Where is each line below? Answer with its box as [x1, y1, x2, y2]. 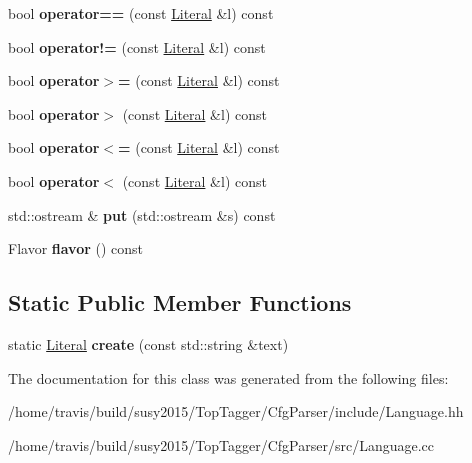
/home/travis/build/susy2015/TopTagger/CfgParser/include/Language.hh [8, 401, 464, 422]
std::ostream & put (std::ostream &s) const [8, 204, 276, 225]
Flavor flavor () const [8, 238, 144, 259]
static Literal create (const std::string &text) [8, 333, 289, 354]
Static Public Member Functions [8, 287, 352, 318]
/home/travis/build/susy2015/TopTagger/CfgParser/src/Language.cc [8, 434, 435, 455]
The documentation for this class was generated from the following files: [8, 367, 449, 388]
